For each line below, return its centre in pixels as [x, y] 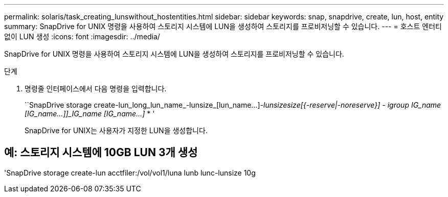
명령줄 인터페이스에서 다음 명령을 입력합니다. [96, 89]
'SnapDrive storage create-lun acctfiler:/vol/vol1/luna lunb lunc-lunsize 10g [130, 173]
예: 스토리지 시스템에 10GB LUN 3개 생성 [101, 153]
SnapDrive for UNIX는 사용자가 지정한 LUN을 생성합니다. [116, 130]
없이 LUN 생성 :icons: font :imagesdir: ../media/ [82, 36]
